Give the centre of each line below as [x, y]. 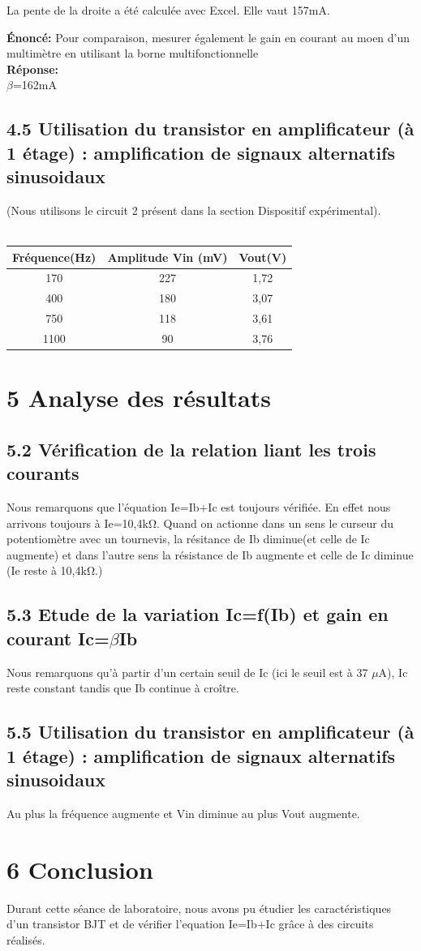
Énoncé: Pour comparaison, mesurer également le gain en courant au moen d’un [208, 37]
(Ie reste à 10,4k [47, 570]
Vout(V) [263, 257]
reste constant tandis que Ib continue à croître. [123, 688]
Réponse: [33, 69]
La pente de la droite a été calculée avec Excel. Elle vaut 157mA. [168, 10]
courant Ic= [58, 638]
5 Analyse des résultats [139, 398]
